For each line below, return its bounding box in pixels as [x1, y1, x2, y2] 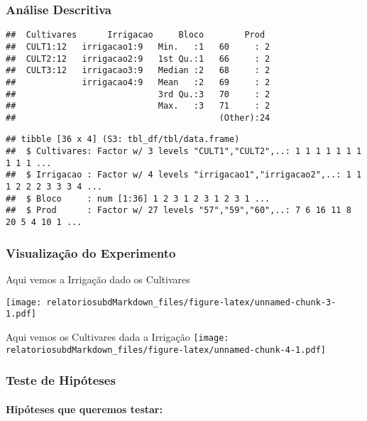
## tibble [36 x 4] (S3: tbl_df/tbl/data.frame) [6, 134, 240, 145]
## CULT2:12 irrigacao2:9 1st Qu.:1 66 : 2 [6, 53, 270, 64]
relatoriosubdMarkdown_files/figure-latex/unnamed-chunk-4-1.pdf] [6, 344, 327, 355]
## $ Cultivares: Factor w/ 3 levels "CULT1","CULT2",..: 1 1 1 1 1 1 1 [6, 146, 362, 157]
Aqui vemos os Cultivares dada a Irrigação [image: [6, 329, 229, 344]
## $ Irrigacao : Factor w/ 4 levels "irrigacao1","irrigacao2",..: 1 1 [6, 170, 362, 180]
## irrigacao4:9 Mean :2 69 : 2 [6, 77, 270, 87]
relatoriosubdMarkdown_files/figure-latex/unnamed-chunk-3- [46, 297, 336, 307]
